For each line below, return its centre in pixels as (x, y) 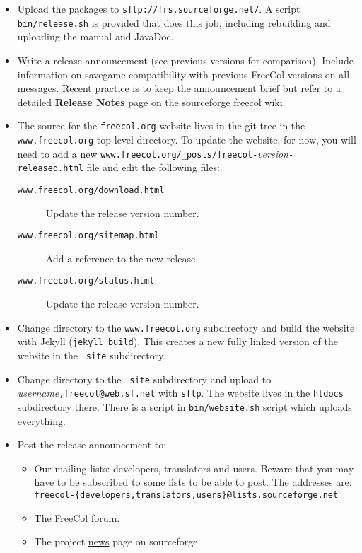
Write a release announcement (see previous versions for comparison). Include (185, 60)
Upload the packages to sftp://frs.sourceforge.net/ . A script (159, 8)
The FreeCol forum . (77, 517)
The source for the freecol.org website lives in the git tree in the (161, 126)
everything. (41, 420)
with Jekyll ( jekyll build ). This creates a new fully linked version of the (177, 341)
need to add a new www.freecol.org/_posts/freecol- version (153, 153)
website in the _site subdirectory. (92, 355)
